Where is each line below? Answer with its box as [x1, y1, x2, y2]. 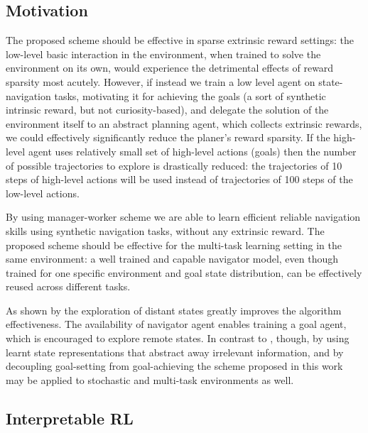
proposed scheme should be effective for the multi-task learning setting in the [6, 237, 342, 252]
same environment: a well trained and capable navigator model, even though [6, 251, 339, 266]
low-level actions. [6, 185, 80, 200]
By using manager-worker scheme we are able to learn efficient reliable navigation [6, 209, 361, 224]
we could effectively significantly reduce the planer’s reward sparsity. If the [6, 130, 330, 145]
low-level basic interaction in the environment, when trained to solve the [6, 46, 321, 61]
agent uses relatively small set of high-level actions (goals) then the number [28, 143, 357, 158]
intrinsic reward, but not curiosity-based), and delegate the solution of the [6, 102, 329, 117]
